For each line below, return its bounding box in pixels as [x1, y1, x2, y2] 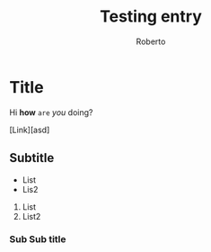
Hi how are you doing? [9, 106, 93, 118]
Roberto [136, 36, 166, 47]
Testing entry [100, 6, 202, 27]
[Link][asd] [9, 124, 50, 135]
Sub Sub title [9, 233, 66, 246]
